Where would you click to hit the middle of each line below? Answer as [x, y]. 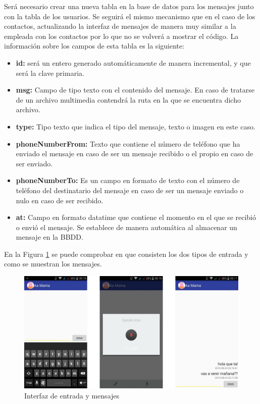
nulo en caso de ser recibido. [60, 200]
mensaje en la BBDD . [49, 237]
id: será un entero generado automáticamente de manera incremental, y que [133, 62]
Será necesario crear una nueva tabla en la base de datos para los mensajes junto [129, 6]
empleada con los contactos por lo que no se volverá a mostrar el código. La [121, 36]
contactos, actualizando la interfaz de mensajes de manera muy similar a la [120, 26]
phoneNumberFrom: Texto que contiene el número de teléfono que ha [128, 143]
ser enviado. [34, 163]
